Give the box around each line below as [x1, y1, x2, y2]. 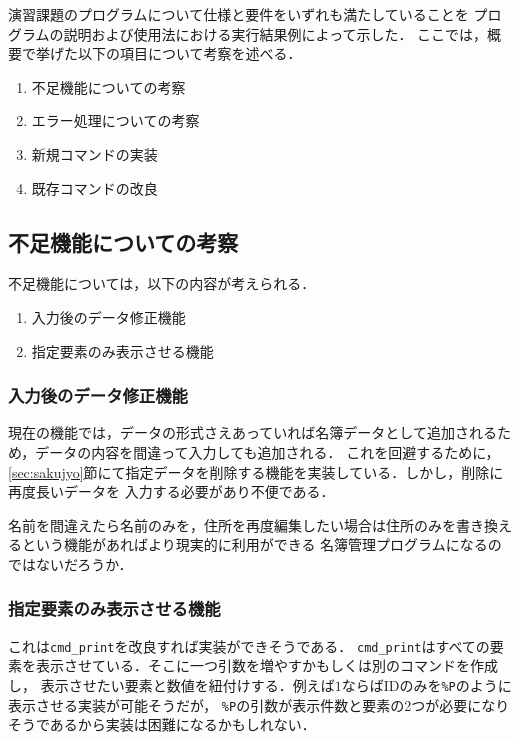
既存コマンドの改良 [31, 177, 158, 198]
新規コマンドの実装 [31, 143, 158, 164]
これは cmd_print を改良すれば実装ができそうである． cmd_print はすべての [8, 635, 490, 656]
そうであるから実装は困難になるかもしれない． [8, 714, 316, 735]
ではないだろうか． [8, 553, 133, 574]
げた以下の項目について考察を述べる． [49, 43, 302, 64]
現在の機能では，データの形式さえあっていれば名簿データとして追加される [8, 422, 497, 443]
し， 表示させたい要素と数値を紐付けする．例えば [8, 674, 335, 695]
